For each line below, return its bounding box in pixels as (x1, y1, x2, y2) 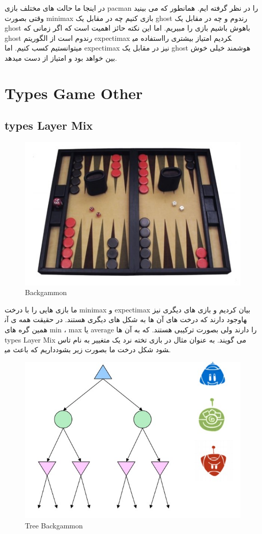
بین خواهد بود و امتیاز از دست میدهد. (5, 52, 117, 63)
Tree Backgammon (25, 520, 83, 530)
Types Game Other (5, 82, 143, 103)
